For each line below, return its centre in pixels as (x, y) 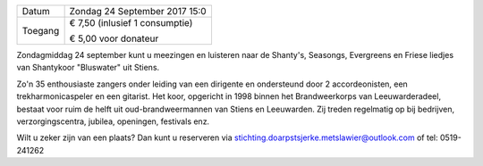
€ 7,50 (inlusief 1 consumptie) (131, 23)
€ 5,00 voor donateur (114, 38)
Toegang (41, 31)
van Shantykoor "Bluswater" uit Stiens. (88, 68)
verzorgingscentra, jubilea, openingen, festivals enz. (113, 121)
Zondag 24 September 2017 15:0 (138, 11)
